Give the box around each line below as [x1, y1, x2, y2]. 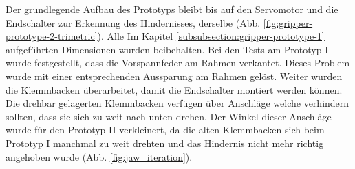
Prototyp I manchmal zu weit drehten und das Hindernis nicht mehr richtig [6, 135, 324, 150]
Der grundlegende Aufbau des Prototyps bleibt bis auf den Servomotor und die [6, 2, 338, 16]
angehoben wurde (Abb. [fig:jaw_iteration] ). [6, 149, 193, 164]
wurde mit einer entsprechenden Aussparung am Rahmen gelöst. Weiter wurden [6, 68, 343, 83]
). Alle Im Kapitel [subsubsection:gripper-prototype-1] [97, 29, 325, 43]
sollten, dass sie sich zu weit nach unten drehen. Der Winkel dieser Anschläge [6, 109, 332, 123]
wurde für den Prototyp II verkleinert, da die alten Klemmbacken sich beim [6, 122, 325, 137]
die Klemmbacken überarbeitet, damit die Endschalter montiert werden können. [6, 82, 343, 96]
